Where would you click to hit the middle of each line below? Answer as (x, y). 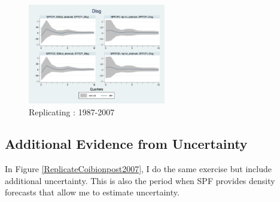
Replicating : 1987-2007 (72, 111)
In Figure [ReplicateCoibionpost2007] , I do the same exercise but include (138, 169)
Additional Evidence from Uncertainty (126, 144)
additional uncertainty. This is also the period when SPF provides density (140, 180)
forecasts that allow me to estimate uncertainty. (92, 192)
